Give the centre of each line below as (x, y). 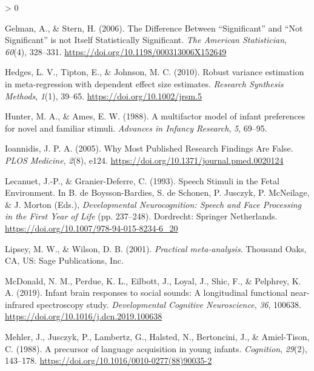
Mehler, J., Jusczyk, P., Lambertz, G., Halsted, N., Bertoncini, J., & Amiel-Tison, (157, 337)
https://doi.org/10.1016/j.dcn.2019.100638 (84, 316)
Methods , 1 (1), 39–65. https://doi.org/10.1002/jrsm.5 (104, 95)
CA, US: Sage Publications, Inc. (64, 260)
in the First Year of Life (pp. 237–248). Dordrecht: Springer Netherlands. (141, 216)
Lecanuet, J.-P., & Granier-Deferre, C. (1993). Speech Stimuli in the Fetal (142, 180)
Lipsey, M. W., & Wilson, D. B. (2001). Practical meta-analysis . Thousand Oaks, (156, 248)
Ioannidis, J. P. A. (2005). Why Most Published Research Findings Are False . (149, 148)
